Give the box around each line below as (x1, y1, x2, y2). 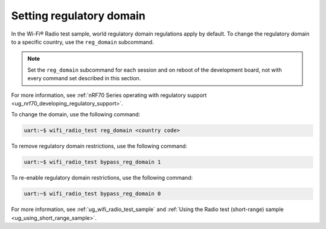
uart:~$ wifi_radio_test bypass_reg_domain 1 (24, 158, 161, 166)
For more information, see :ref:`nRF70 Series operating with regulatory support (11, 91, 207, 99)
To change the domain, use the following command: (11, 111, 141, 118)
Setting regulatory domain (11, 9, 146, 22)
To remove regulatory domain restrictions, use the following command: (11, 142, 187, 150)
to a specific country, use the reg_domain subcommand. (11, 38, 154, 45)
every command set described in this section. (27, 75, 141, 82)
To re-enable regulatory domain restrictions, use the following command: (11, 174, 193, 181)
